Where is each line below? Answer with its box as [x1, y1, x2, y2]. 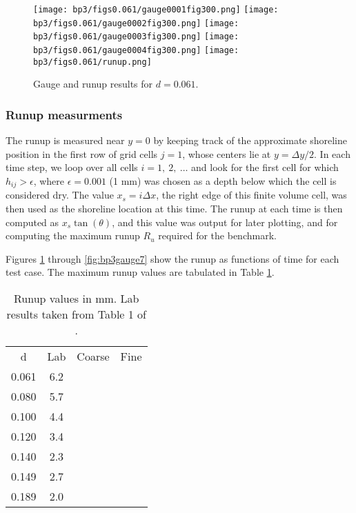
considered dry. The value [6, 188, 114, 202]
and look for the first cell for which [191, 160, 339, 174]
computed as [6, 214, 59, 229]
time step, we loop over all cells [6, 160, 138, 174]
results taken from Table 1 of [6, 305, 146, 322]
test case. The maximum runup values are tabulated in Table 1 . [6, 265, 275, 279]
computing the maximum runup [6, 228, 140, 243]
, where [33, 173, 65, 188]
